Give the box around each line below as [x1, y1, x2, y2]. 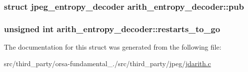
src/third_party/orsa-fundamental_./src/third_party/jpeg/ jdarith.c [4, 58, 211, 68]
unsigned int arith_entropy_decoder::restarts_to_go [4, 22, 220, 35]
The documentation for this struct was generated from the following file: [4, 42, 221, 52]
